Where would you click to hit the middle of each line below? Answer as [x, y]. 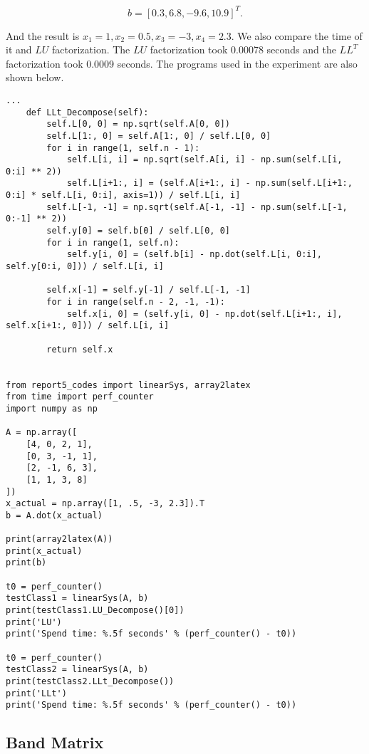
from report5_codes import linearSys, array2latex [128, 385]
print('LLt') [36, 693]
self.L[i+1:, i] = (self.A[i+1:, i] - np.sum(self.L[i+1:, [209, 183]
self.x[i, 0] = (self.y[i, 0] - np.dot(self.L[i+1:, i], [204, 314]
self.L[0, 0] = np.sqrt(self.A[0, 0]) [138, 124]
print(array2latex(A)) [59, 539]
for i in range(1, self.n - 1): [123, 148]
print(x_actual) [44, 551]
